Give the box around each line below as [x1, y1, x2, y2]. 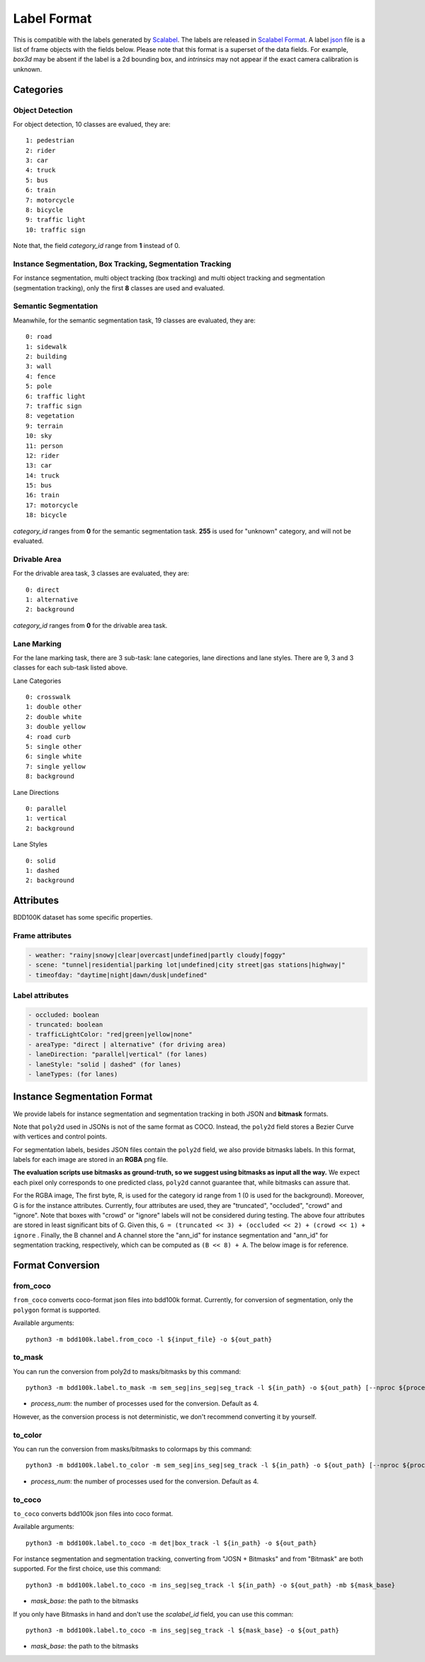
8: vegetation [25, 412, 74, 420]
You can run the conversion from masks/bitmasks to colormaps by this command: [13, 1445, 252, 1453]
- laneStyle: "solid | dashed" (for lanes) [28, 1060, 182, 1068]
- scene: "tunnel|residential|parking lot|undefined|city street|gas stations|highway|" [28, 961, 346, 969]
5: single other [25, 742, 82, 751]
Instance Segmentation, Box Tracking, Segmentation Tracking [13, 259, 232, 268]
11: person [25, 441, 64, 450]
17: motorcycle [25, 501, 79, 509]
